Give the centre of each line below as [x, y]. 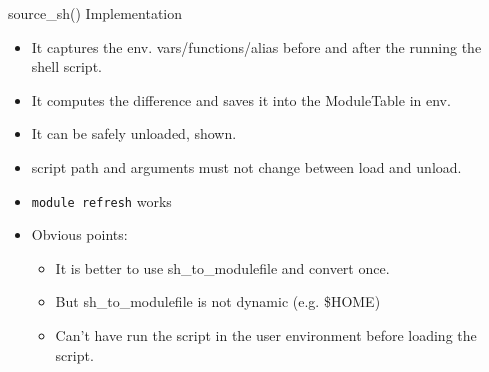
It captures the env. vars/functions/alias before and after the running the [256, 46]
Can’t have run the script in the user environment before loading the [266, 335]
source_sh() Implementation [95, 13]
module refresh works [101, 200]
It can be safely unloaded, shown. [134, 133]
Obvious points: [79, 234]
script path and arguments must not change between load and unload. [246, 166]
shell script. [66, 66]
